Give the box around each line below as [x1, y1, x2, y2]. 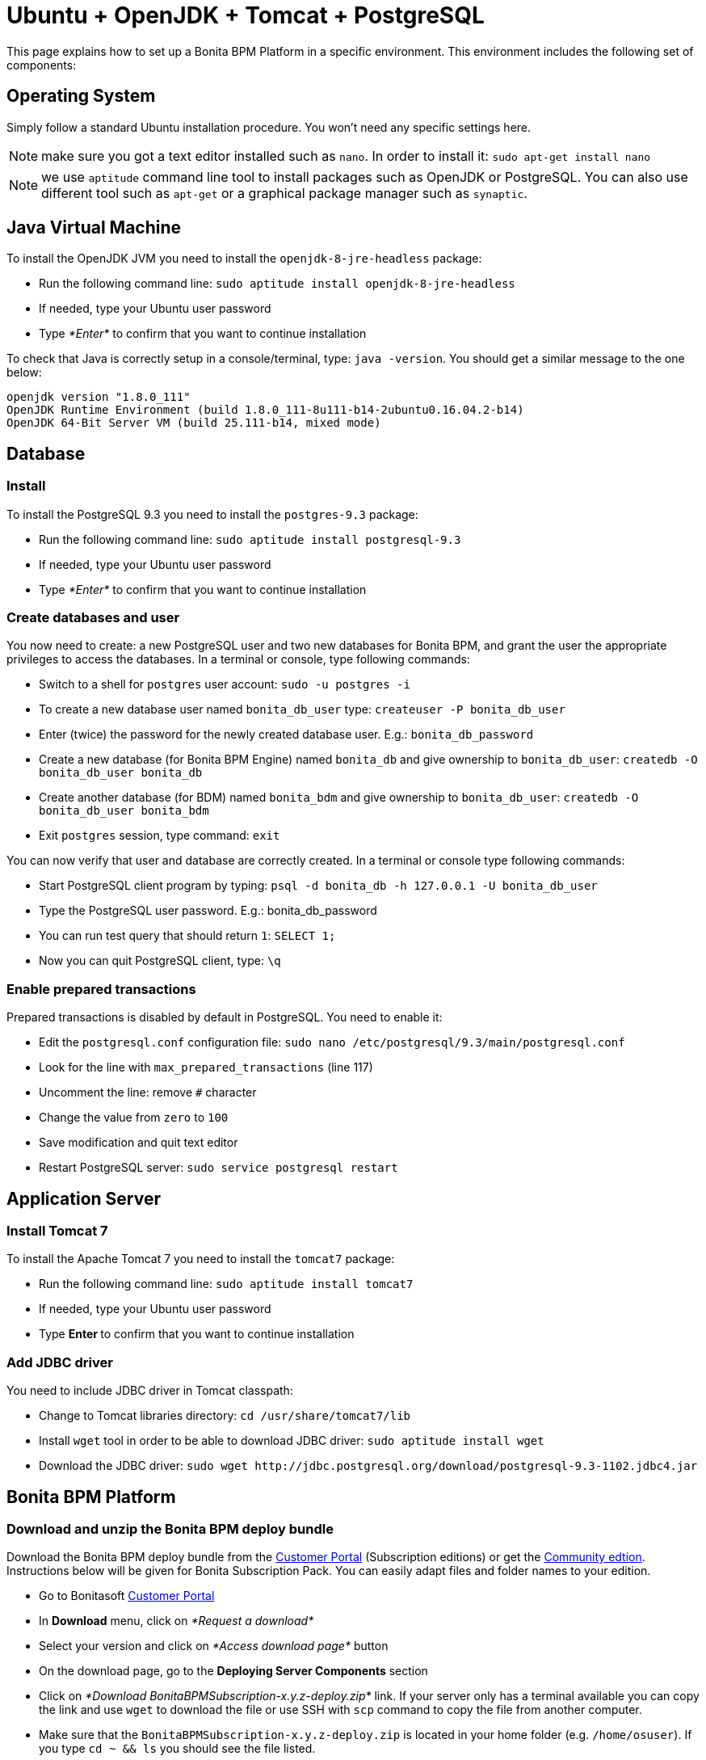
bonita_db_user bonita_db [39, 766, 203, 780]
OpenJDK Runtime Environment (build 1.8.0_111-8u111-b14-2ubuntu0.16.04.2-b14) [6, 403, 524, 417]
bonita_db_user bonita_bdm [39, 804, 209, 818]
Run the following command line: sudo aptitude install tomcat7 [39, 1277, 414, 1291]
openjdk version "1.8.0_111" [6, 390, 191, 404]
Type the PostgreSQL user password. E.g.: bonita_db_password [39, 903, 377, 918]
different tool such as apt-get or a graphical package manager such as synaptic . [41, 184, 527, 201]
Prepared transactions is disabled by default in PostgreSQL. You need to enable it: [6, 1010, 443, 1025]
